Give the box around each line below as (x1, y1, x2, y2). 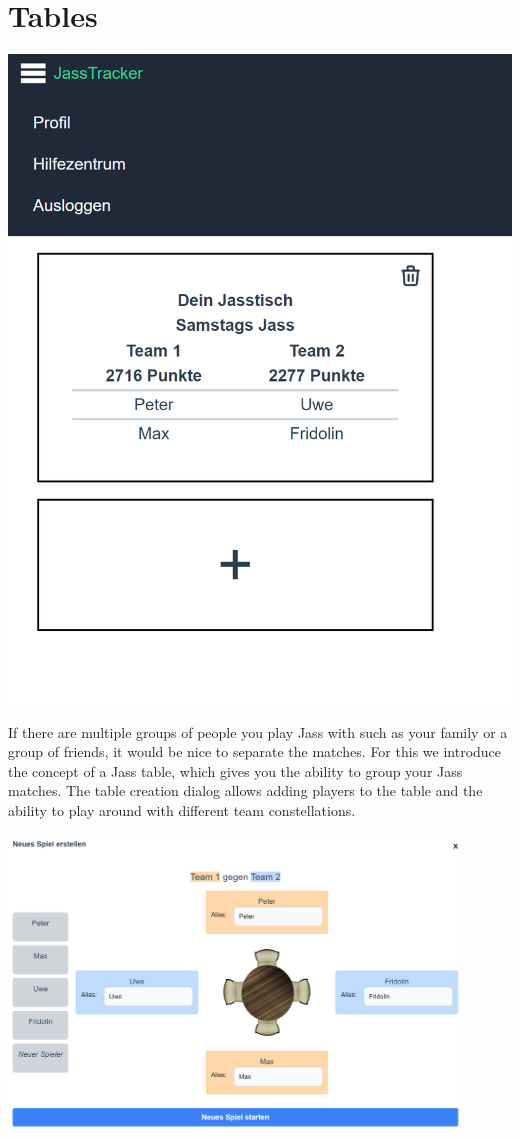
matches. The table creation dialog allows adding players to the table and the (8, 780, 483, 801)
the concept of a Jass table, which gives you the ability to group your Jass (8, 760, 463, 781)
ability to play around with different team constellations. (8, 800, 356, 821)
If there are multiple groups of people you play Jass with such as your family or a (8, 721, 508, 742)
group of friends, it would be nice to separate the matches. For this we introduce (8, 741, 502, 762)
